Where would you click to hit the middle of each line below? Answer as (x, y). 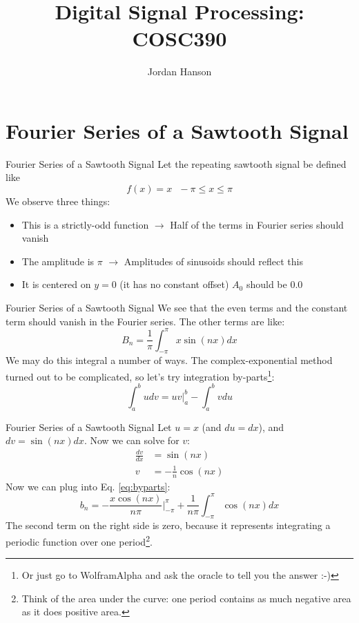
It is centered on (56, 284)
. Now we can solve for (132, 440)
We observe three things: (58, 201)
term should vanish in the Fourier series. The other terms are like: (145, 321)
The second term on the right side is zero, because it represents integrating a (168, 525)
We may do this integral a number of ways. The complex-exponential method (169, 360)
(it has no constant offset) (174, 284)
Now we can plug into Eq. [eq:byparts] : (88, 486)
